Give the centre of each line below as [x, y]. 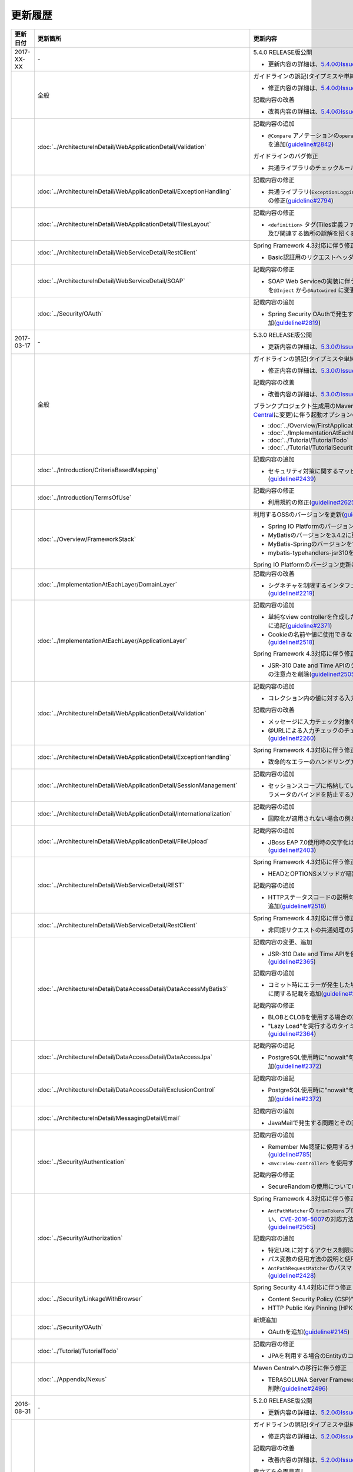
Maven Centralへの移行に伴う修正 [300, 1368]
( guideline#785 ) [290, 1154]
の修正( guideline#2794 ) [301, 200]
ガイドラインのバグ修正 [286, 156]
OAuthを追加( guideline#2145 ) [309, 1332]
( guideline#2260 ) [292, 738]
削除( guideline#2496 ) [298, 1388]
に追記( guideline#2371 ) [300, 625]
